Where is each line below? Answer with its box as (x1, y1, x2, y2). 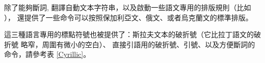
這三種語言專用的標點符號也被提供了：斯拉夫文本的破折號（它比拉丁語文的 (4, 29, 254, 40)
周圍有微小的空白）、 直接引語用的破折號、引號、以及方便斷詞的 (42, 39, 255, 49)
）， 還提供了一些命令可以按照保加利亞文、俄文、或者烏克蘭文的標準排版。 (4, 12, 253, 22)
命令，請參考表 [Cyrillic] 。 (4, 49, 91, 59)
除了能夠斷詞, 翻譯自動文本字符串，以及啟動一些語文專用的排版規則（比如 (4, 2, 251, 12)
